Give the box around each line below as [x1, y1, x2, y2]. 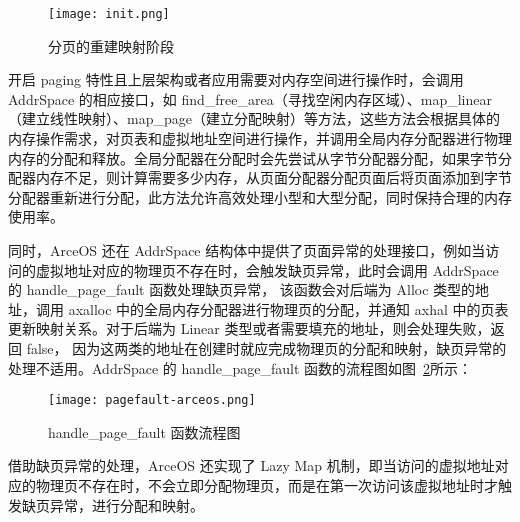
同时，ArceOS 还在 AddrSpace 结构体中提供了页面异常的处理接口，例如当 [8, 240, 486, 260]
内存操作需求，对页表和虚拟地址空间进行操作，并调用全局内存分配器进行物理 [8, 128, 512, 149]
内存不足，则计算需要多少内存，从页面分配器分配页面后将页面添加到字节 [35, 167, 512, 188]
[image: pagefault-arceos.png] [48, 393, 256, 408]
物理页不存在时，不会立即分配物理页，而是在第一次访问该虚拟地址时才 [35, 475, 498, 495]
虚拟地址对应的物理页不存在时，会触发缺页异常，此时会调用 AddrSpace [35, 259, 499, 280]
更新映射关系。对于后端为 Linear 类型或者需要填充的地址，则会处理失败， [8, 318, 491, 339]
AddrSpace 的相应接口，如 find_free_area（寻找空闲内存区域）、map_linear [8, 88, 492, 109]
